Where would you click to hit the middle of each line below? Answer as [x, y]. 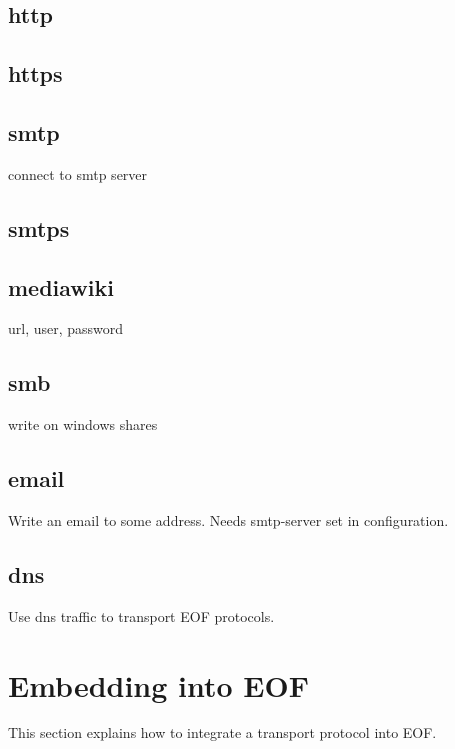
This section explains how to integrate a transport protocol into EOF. [222, 732]
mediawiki [61, 286]
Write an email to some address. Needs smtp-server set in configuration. [228, 519]
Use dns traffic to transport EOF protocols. [141, 615]
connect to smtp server [78, 173]
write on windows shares [83, 424]
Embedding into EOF [158, 684]
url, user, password [66, 328]
